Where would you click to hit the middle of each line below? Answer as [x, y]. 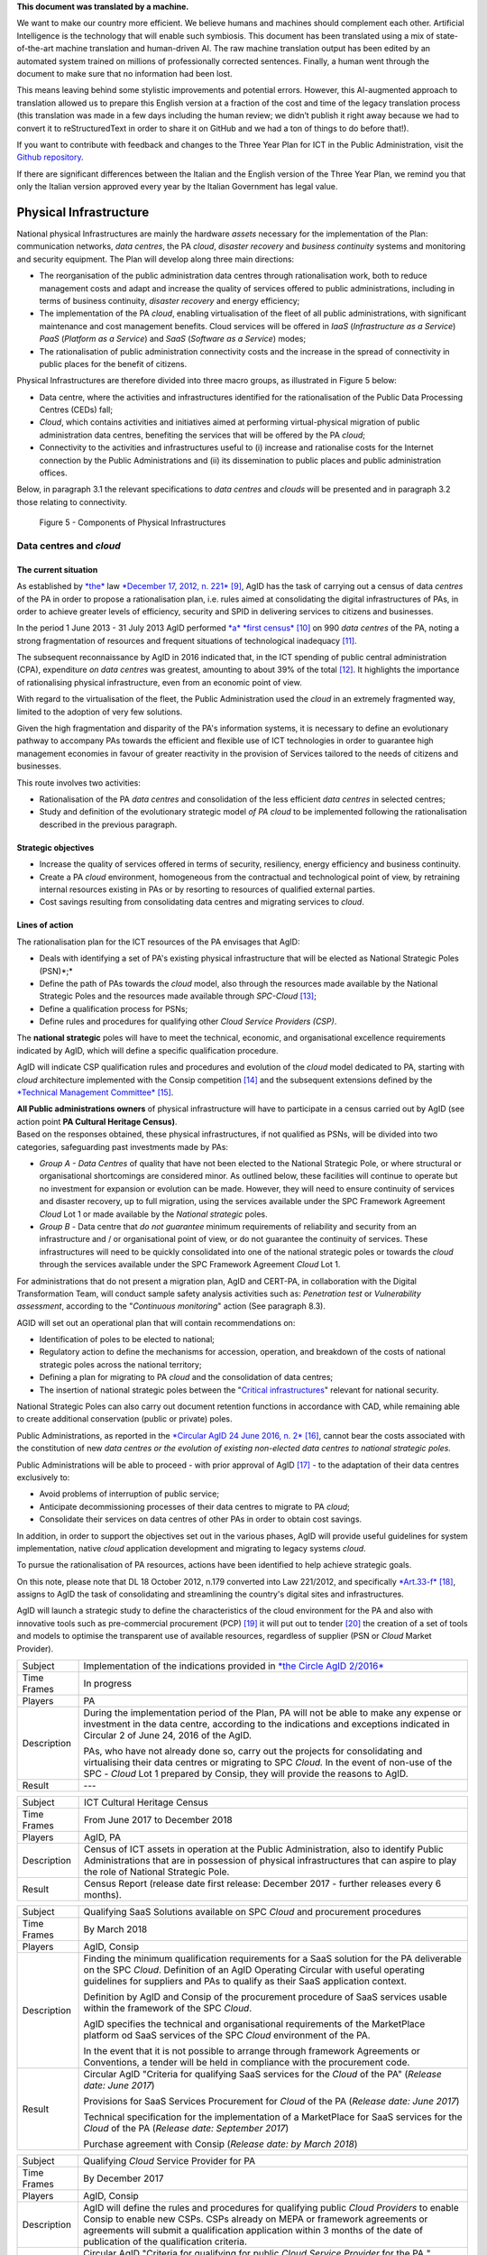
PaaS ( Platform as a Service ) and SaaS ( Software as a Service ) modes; [173, 339]
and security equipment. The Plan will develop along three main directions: [156, 259]
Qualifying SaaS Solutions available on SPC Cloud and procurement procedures [253, 1912]
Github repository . [51, 157]
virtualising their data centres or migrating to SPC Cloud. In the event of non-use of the [268, 1763]
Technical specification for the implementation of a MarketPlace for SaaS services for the [273, 2117]
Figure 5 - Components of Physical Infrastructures [133, 522]
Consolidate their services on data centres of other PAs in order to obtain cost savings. [201, 1519]
